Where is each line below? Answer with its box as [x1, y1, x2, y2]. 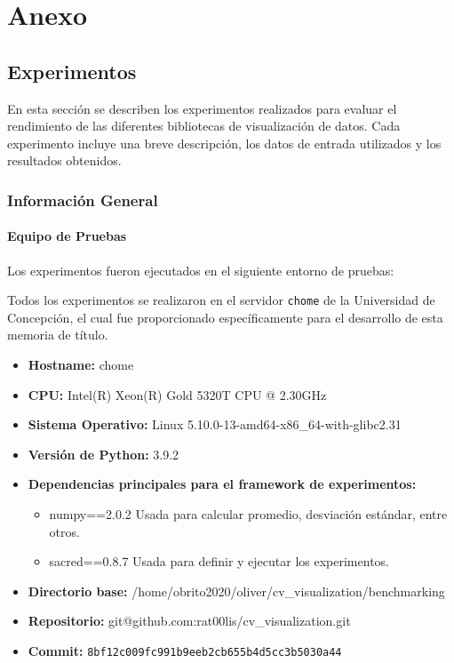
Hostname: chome [28, 355, 134, 374]
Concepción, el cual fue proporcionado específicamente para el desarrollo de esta [7, 308, 443, 326]
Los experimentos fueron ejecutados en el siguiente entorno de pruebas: [7, 260, 394, 279]
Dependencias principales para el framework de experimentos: [28, 475, 417, 493]
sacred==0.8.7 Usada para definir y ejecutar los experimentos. [49, 552, 389, 571]
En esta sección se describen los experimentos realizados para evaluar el [7, 99, 397, 117]
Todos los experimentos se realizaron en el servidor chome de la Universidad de [7, 291, 435, 309]
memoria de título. [7, 325, 108, 344]
